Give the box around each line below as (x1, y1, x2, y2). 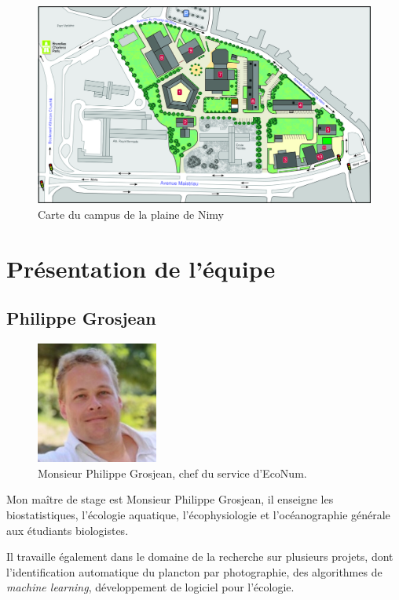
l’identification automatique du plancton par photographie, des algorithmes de (6, 563, 383, 580)
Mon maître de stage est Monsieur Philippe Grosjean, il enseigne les (6, 491, 334, 507)
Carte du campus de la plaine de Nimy (38, 205, 224, 222)
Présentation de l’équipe (6, 252, 276, 284)
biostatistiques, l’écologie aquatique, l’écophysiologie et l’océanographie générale (6, 507, 390, 523)
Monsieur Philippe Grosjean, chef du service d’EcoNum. (38, 464, 307, 481)
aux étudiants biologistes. (6, 522, 129, 538)
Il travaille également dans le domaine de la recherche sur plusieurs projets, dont (6, 548, 394, 565)
